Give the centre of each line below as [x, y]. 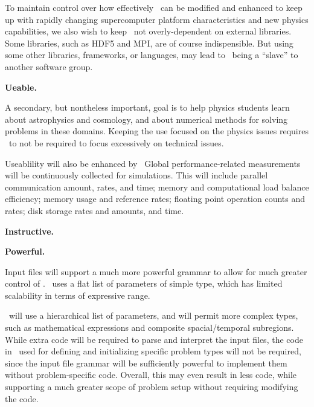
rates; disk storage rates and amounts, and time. [95, 210]
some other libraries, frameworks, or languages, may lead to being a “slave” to [152, 55]
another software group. [49, 66]
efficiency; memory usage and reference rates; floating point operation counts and [155, 199]
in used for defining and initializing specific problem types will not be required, [153, 351]
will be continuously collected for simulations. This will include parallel [136, 175]
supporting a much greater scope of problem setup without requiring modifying [152, 387]
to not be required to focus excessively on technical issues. [116, 142]
